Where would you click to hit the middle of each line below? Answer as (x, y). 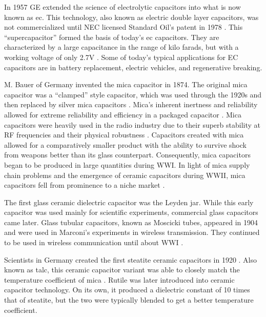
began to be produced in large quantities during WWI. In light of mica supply (127, 164)
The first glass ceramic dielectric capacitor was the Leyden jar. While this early (129, 202)
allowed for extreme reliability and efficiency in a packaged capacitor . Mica (123, 114)
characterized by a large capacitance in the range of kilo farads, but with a (121, 47)
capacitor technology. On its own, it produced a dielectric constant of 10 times (127, 290)
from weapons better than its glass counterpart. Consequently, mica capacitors (127, 155)
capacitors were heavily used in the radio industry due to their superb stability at (132, 124)
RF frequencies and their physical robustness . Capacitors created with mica (124, 135)
